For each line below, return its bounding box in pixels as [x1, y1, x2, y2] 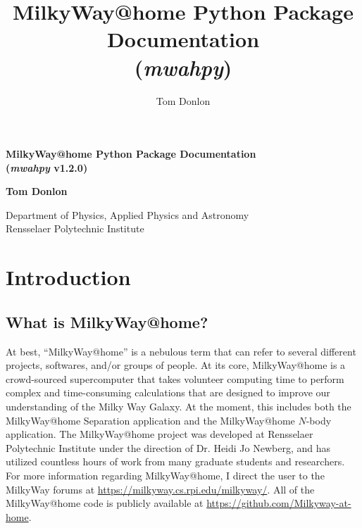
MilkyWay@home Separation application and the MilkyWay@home [6, 413, 295, 427]
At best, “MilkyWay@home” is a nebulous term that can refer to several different [6, 344, 356, 358]
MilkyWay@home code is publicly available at [6, 496, 204, 510]
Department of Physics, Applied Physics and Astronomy [6, 207, 249, 222]
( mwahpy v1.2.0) [6, 160, 88, 175]
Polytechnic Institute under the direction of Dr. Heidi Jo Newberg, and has [6, 440, 330, 455]
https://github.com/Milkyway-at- [206, 496, 351, 510]
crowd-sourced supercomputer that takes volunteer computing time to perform [6, 371, 344, 386]
